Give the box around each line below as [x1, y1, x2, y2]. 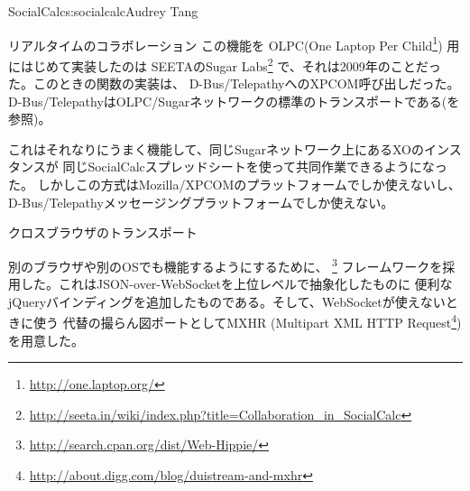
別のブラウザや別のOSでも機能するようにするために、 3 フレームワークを [8, 254, 443, 275]
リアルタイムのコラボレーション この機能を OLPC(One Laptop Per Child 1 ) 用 [8, 32, 460, 54]
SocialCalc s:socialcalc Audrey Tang [8, 2, 198, 20]
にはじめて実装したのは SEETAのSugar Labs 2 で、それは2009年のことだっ [8, 53, 441, 75]
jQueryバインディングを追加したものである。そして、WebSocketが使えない [8, 292, 446, 310]
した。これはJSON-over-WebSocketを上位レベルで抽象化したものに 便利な [20, 274, 453, 293]
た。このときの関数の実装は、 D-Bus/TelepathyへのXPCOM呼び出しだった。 [8, 74, 460, 93]
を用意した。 [8, 330, 84, 349]
